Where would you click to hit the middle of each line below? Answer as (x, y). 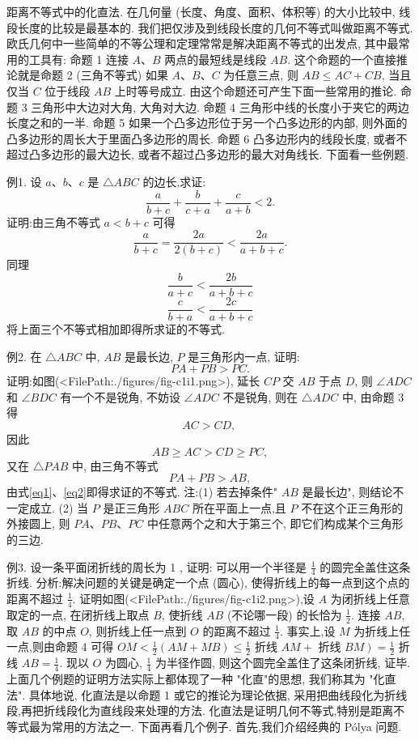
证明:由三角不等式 (53, 221)
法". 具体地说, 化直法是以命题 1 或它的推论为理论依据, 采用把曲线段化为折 (201, 694)
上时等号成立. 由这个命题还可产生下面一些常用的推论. (256, 90)
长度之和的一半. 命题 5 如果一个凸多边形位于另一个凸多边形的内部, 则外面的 (207, 123)
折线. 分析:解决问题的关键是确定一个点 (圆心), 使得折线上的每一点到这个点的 (208, 583)
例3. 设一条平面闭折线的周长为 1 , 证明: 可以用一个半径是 (157, 566)
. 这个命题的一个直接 (342, 59)
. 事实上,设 (307, 630)
